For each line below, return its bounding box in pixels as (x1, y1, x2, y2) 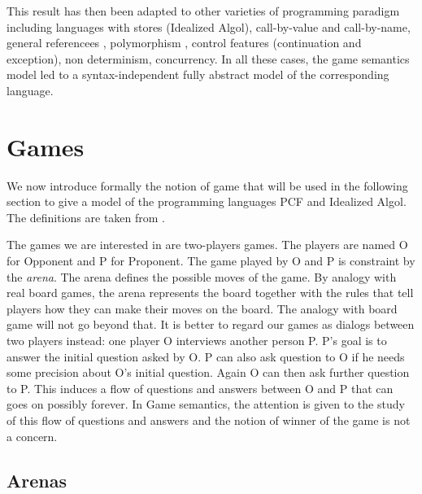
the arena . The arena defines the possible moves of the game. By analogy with (7, 268, 397, 285)
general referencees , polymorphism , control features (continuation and (7, 34, 362, 51)
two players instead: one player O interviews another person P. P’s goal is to (7, 332, 387, 349)
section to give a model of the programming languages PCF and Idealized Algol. (7, 193, 407, 210)
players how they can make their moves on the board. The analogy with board (7, 299, 398, 317)
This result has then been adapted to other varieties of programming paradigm (7, 2, 400, 19)
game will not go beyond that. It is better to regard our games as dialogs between (7, 316, 415, 333)
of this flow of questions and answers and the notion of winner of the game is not (7, 412, 411, 428)
